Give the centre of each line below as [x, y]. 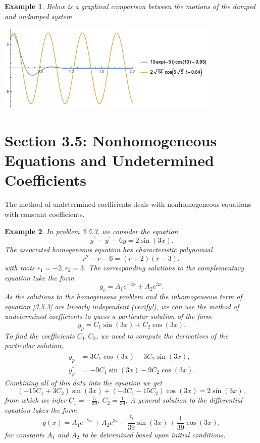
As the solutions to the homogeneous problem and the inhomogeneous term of [123, 296]
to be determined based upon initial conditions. [154, 434]
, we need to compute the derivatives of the [162, 335]
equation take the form [39, 277]
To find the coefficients [40, 335]
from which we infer [36, 400]
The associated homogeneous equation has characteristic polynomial [109, 250]
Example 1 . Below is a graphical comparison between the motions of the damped [130, 6]
